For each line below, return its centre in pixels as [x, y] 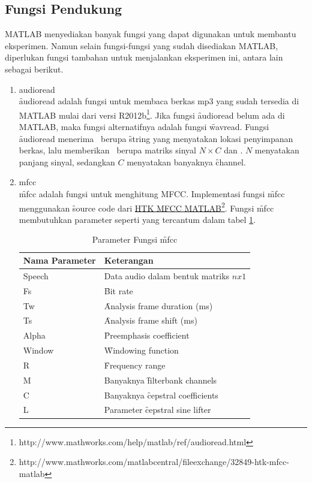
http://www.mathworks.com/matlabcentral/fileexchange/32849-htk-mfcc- [154, 462]
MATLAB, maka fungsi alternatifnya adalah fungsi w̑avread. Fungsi [144, 127]
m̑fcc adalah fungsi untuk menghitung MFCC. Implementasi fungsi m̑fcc [152, 193]
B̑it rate [118, 290]
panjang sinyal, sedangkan [67, 161]
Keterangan [129, 260]
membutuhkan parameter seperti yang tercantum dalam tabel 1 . [137, 219]
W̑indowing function [141, 350]
